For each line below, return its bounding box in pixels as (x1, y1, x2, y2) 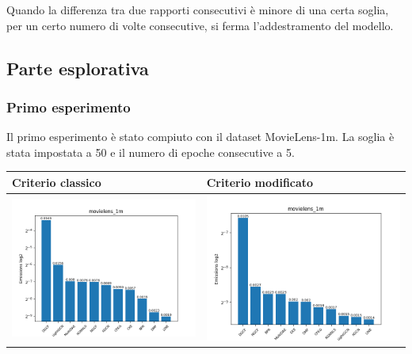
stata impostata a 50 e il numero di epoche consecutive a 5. (6, 143, 295, 160)
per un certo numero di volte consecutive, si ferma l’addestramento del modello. (6, 17, 394, 33)
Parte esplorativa (6, 55, 149, 80)
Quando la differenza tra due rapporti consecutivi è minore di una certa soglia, (6, 2, 389, 17)
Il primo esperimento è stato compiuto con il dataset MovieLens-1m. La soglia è (6, 128, 395, 145)
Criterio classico (12, 173, 101, 190)
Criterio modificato (206, 173, 314, 190)
